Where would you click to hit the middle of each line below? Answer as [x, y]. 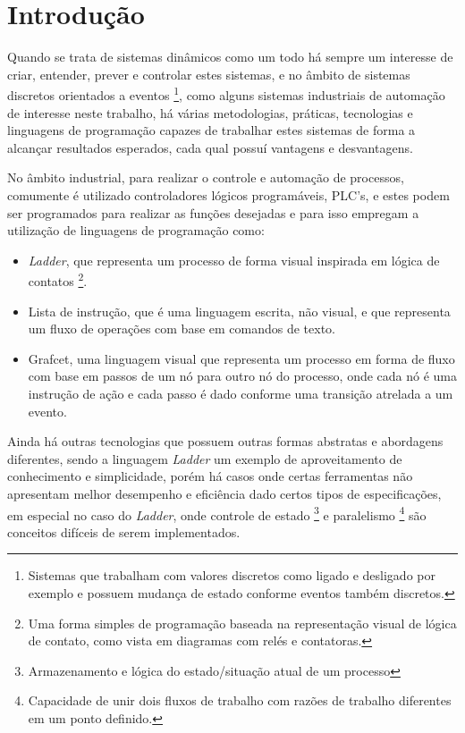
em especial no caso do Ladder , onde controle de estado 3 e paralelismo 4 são [217, 513]
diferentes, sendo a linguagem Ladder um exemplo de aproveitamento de [205, 458]
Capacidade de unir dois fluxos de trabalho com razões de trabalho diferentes [240, 700]
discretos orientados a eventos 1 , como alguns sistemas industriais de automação [226, 93]
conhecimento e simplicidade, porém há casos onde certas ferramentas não [210, 476]
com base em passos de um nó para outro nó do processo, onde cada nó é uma [243, 376]
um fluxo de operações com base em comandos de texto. [182, 329]
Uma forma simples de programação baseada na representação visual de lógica [242, 623]
